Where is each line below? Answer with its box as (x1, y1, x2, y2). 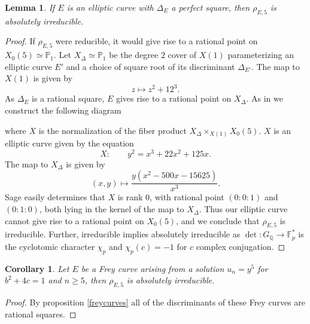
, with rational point (150, 191, 224, 203)
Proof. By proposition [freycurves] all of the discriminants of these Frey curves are (5, 296, 305, 308)
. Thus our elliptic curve (199, 203, 288, 215)
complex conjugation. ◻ (196, 240, 285, 252)
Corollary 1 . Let (5, 262, 69, 274)
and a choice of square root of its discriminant (66, 60, 235, 72)
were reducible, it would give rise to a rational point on (55, 35, 258, 47)
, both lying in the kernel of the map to (39, 203, 184, 215)
